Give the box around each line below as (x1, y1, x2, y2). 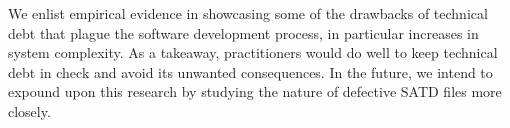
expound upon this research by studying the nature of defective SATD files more (8, 81, 502, 102)
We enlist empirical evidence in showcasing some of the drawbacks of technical (8, 3, 488, 23)
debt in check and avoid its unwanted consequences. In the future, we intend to (8, 61, 493, 82)
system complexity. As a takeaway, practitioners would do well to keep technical (8, 42, 498, 63)
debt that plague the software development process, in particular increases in (8, 22, 479, 43)
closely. (8, 100, 51, 121)
